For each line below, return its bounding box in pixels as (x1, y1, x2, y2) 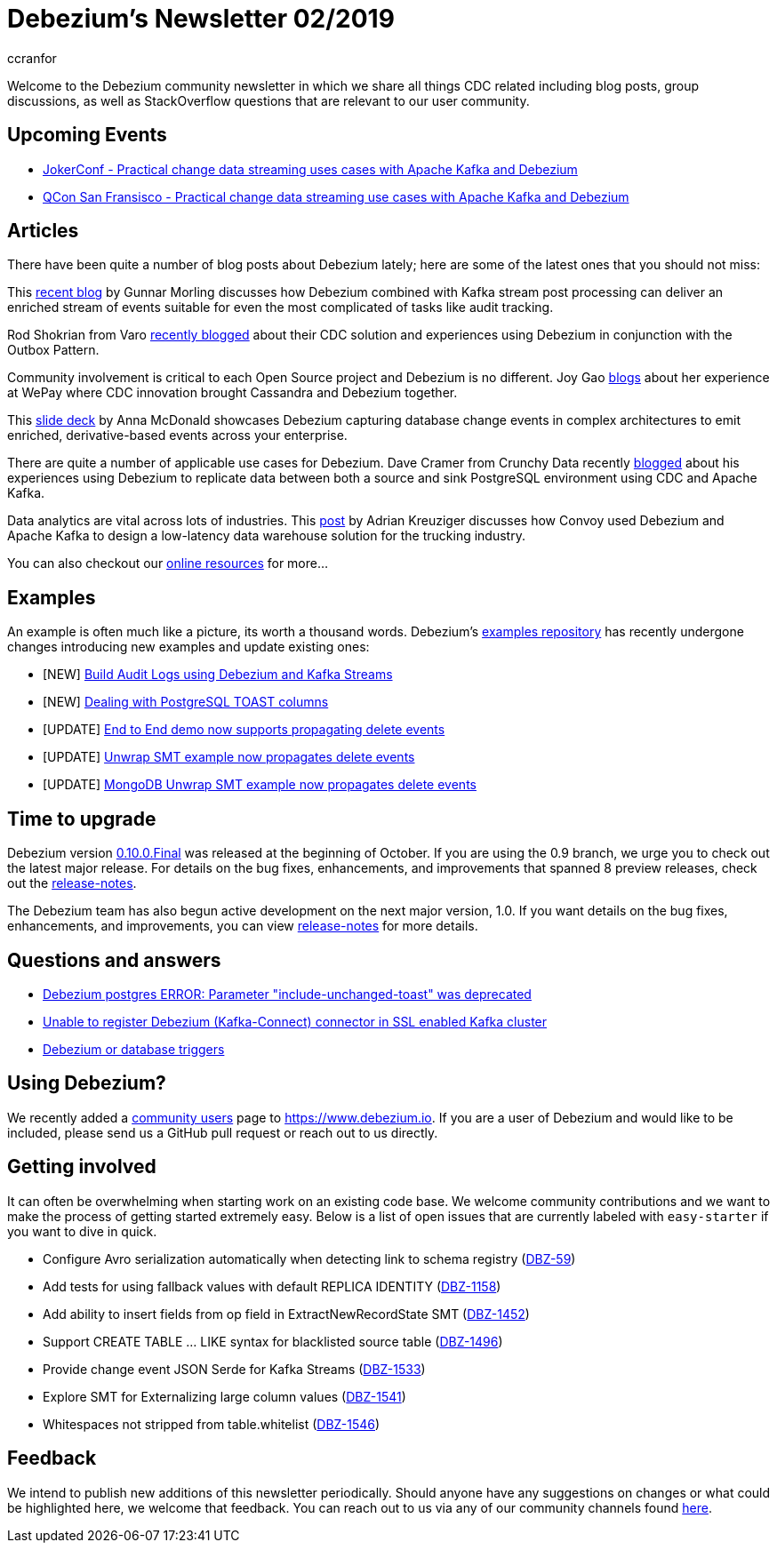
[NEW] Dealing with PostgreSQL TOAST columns (43, 694, 329, 710)
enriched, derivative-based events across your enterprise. (7, 427, 348, 443)
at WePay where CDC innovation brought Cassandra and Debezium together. (7, 385, 458, 401)
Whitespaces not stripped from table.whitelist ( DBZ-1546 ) (43, 1416, 380, 1432)
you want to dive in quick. (7, 1223, 157, 1239)
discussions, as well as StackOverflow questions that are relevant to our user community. (7, 92, 530, 108)
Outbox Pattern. (7, 342, 100, 358)
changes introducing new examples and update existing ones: (7, 639, 370, 655)
